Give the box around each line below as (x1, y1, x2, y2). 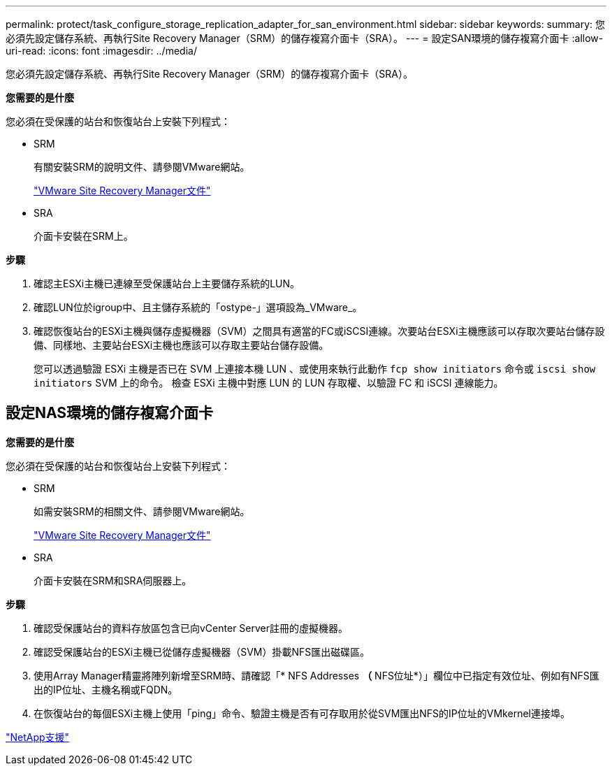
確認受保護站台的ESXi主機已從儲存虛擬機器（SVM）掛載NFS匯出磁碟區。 (34, 645, 370, 658)
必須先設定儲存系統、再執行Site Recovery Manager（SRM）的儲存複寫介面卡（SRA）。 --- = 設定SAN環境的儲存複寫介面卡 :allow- (6, 32, 604, 44)
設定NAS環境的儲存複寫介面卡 (6, 404, 214, 422)
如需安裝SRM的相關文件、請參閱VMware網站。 (34, 505, 250, 517)
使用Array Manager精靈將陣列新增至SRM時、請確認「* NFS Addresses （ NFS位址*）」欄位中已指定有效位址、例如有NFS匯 (34, 669, 599, 682)
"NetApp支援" (6, 730, 70, 743)
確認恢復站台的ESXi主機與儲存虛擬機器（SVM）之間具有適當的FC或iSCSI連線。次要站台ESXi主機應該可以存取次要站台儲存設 (34, 325, 605, 337)
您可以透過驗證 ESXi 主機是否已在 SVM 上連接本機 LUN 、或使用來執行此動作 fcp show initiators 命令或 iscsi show (34, 363, 596, 375)
